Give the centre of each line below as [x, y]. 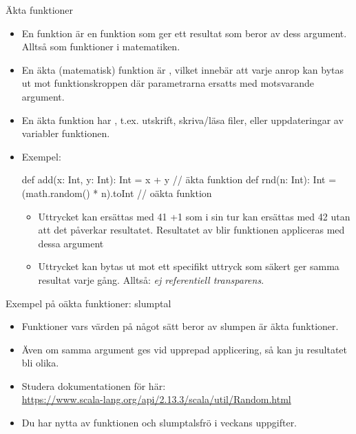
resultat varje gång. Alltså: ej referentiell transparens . [151, 279]
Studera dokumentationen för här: [94, 385]
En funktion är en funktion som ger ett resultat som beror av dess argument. [184, 33]
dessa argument [71, 243]
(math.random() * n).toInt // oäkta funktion [117, 193]
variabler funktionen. [66, 133]
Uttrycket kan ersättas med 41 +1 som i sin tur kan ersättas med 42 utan [194, 216]
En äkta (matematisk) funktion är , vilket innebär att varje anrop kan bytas [183, 69]
